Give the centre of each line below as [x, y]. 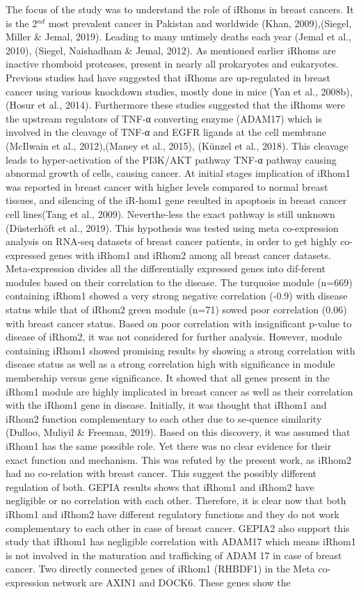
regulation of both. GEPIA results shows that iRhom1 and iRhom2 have [160, 486]
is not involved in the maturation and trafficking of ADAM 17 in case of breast [174, 555]
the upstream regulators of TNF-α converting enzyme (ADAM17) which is [164, 118]
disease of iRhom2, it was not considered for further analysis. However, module [174, 337]
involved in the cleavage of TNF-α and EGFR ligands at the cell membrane [166, 132]
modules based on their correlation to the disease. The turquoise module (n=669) [179, 282]
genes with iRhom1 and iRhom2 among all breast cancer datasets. [190, 255]
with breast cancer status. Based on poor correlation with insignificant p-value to [179, 323]
